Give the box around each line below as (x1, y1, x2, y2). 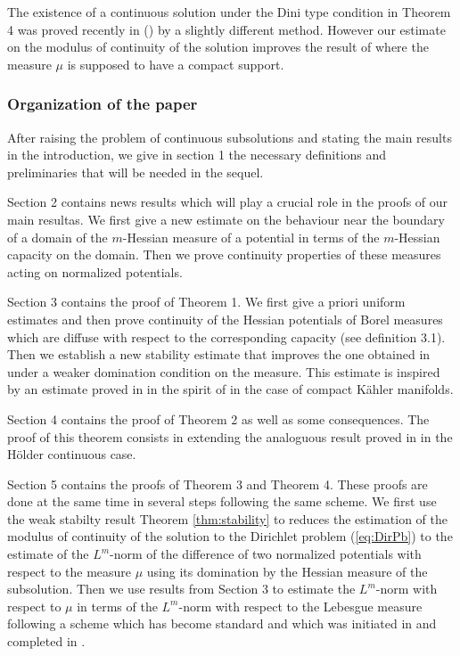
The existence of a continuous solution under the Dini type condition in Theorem (7, 3, 451, 20)
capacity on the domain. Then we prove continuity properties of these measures (7, 245, 441, 264)
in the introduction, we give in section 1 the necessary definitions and (7, 145, 387, 164)
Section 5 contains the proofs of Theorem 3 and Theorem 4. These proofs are (7, 474, 428, 493)
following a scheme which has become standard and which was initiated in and (7, 614, 437, 633)
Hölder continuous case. (7, 445, 136, 463)
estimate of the (7, 545, 89, 563)
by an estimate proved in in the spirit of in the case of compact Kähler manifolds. (7, 380, 454, 398)
